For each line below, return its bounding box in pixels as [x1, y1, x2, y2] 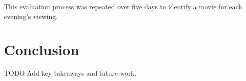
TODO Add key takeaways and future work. [4, 68, 137, 78]
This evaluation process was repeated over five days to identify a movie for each [4, 1, 243, 11]
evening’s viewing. [4, 11, 58, 21]
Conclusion [4, 40, 80, 60]
